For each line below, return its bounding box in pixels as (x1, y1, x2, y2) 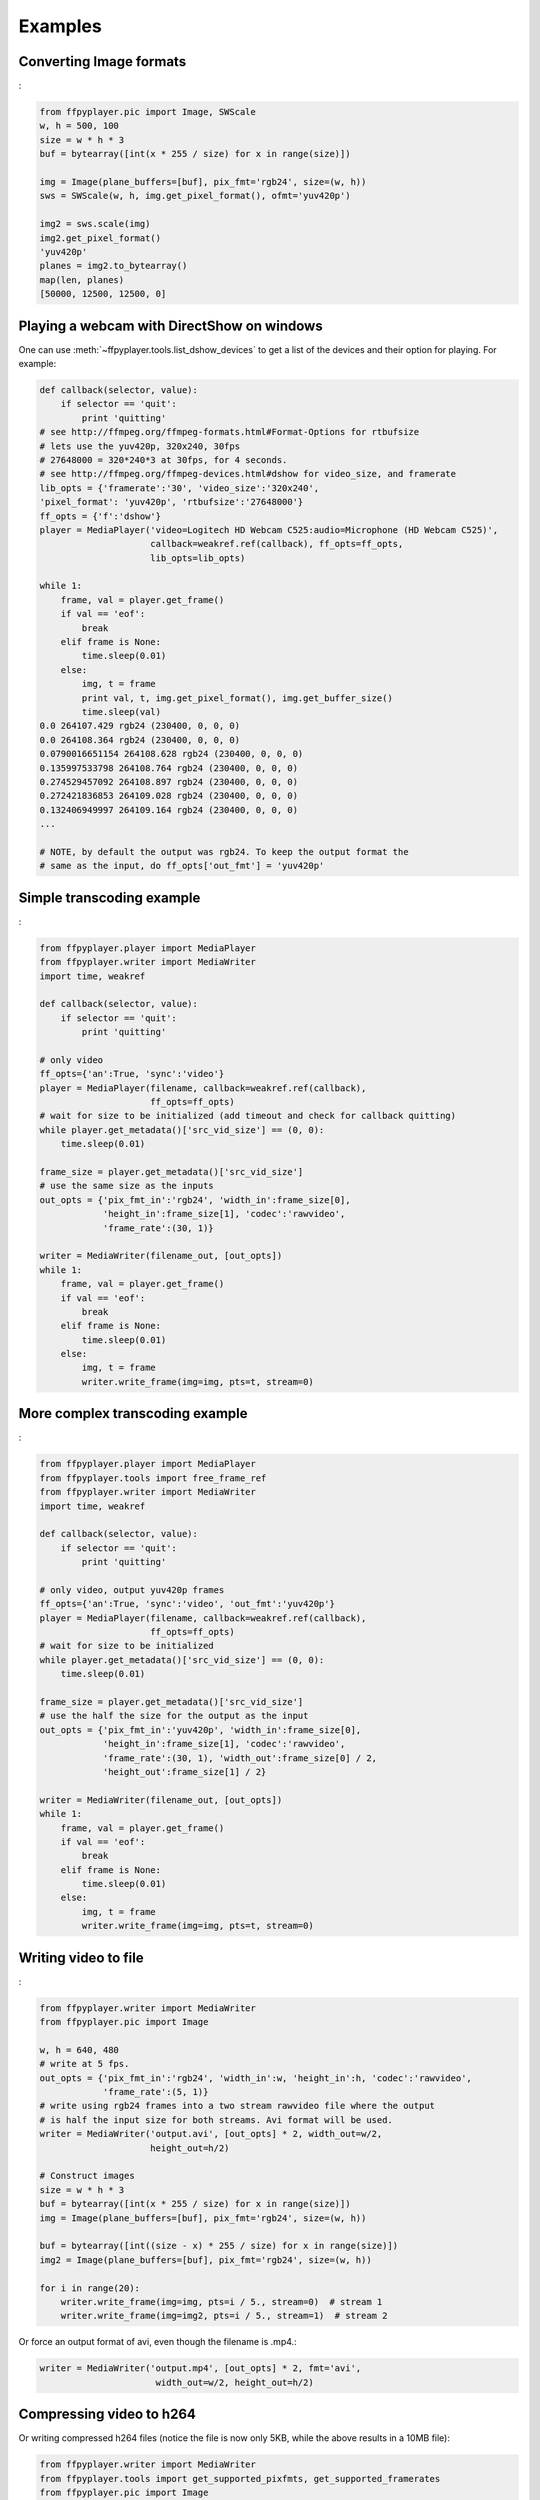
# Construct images (39, 2170, 135, 2182)
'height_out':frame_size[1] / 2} (102, 1766, 267, 1777)
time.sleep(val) (81, 706, 162, 717)
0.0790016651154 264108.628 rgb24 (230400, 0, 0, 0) (39, 748, 304, 760)
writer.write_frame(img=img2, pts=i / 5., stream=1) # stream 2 (60, 2310, 388, 2322)
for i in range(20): (39, 2282, 140, 2294)
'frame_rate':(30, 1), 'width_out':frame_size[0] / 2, (102, 1752, 378, 1764)
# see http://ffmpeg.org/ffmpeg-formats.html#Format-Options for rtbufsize (39, 426, 420, 438)
